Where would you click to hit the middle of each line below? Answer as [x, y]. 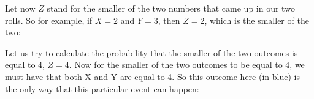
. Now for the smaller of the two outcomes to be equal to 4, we [187, 64]
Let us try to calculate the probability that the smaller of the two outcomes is [151, 52]
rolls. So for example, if [49, 20]
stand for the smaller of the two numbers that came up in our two [171, 8]
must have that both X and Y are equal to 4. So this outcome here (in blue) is [152, 76]
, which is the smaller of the [257, 20]
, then [169, 20]
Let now [20, 8]
